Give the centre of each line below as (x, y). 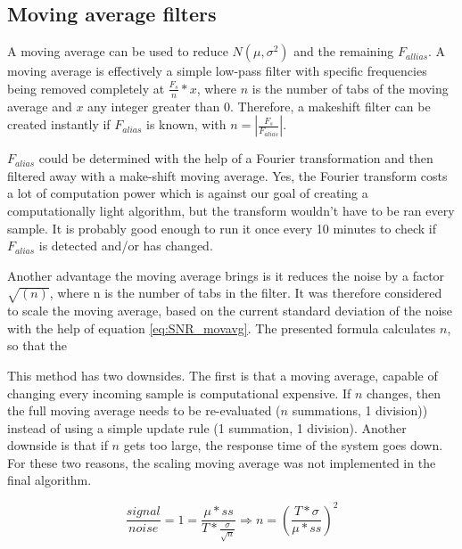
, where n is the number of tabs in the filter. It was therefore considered (246, 293)
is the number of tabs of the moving (350, 88)
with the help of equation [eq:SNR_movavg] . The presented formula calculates (222, 328)
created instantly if (59, 124)
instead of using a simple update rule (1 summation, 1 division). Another (207, 427)
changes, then (404, 393)
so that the (37, 345)
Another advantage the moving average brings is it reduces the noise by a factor (226, 275)
